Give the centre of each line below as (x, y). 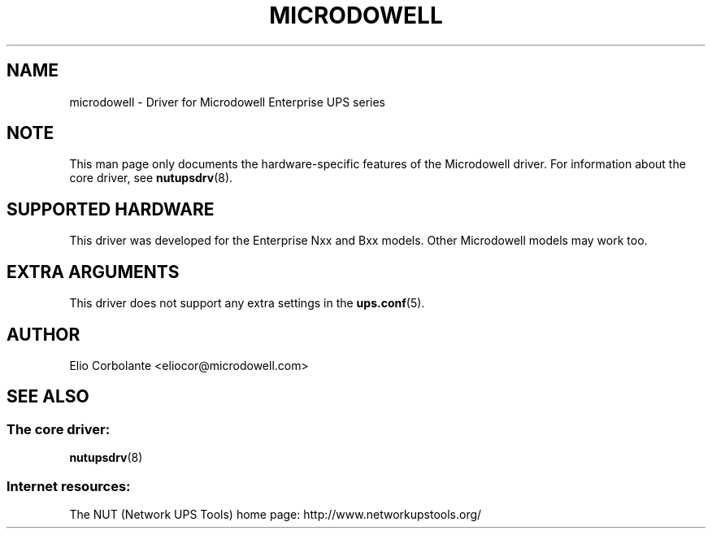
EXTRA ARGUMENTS (93, 272)
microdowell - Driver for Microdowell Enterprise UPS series (227, 102)
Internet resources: (69, 486)
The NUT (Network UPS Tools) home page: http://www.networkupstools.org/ (276, 514)
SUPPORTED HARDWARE (111, 209)
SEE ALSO (48, 397)
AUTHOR (43, 334)
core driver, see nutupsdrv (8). (151, 178)
